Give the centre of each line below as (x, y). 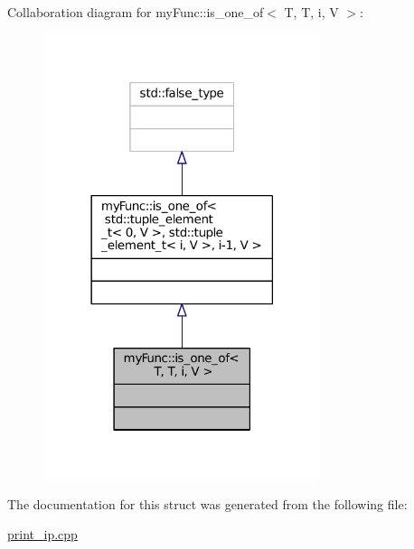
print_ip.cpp (42, 534)
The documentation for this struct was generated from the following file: (207, 503)
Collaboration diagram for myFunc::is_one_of (136, 12)
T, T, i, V (311, 12)
